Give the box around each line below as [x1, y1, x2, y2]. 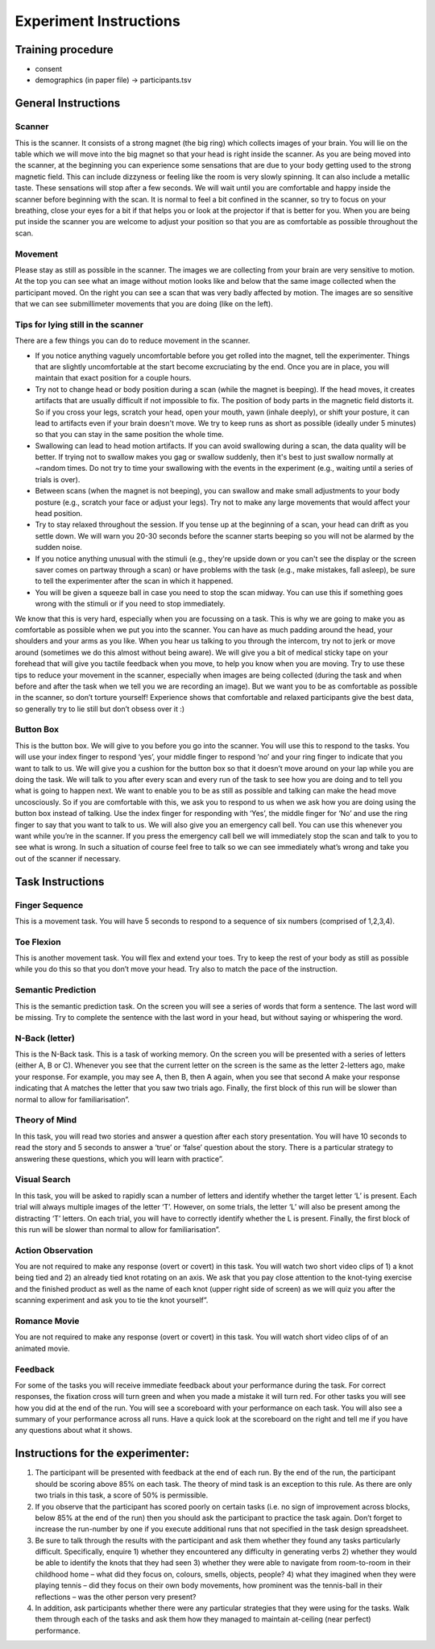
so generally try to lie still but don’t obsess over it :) [14, 704, 185, 714]
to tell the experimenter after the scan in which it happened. [35, 577, 234, 586]
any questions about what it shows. [14, 1426, 133, 1435]
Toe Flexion [14, 936, 61, 947]
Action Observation [14, 1244, 93, 1255]
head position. [35, 509, 83, 518]
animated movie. [14, 1343, 70, 1353]
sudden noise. [35, 543, 82, 552]
